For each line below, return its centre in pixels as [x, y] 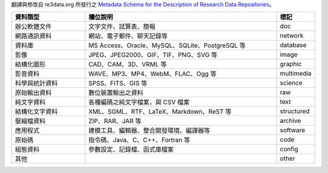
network [292, 36]
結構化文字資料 [36, 112]
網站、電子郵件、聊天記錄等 [128, 36]
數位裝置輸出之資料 [116, 93]
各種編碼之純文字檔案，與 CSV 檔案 [139, 102]
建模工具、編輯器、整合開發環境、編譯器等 [149, 131]
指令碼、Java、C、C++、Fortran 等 [139, 140]
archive [290, 121]
